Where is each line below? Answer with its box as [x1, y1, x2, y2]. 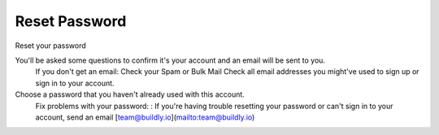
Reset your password [15, 41, 87, 50]
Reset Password [15, 12, 127, 30]
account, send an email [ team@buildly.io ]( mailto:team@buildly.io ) [35, 112, 255, 122]
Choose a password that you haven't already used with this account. [15, 89, 246, 99]
